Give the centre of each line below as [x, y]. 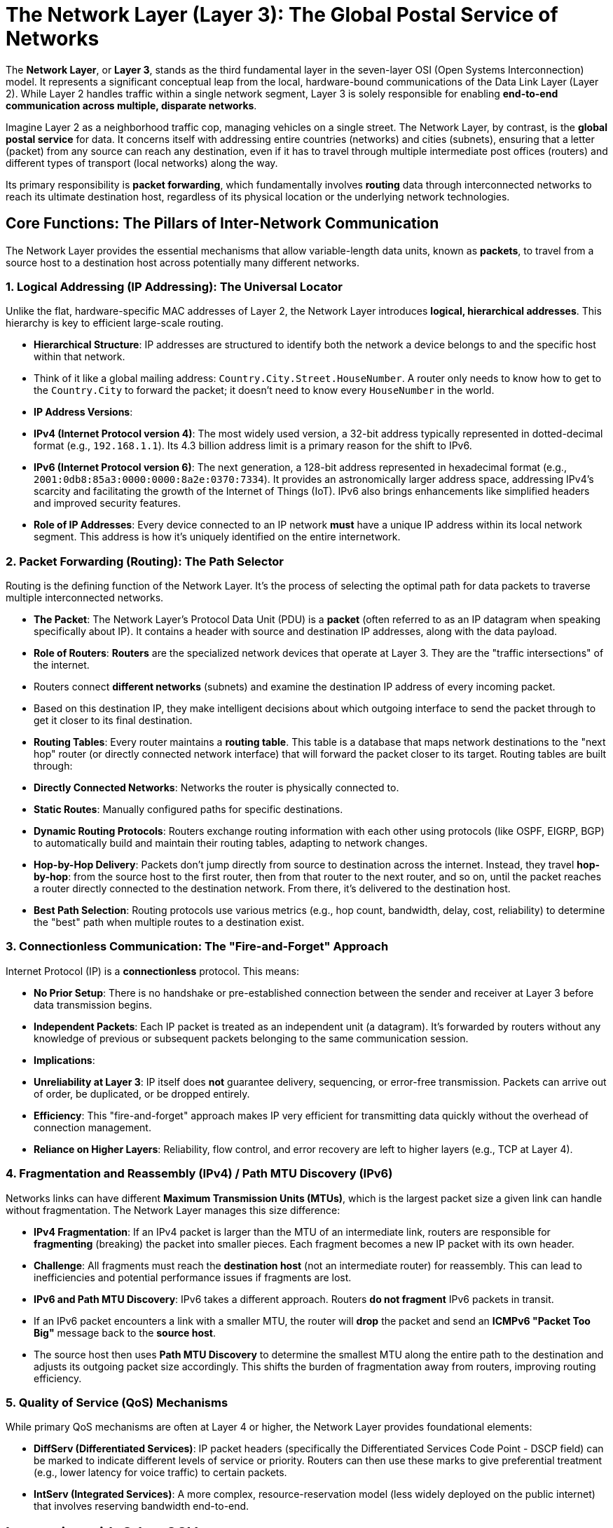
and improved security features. [107, 503]
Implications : [64, 1060]
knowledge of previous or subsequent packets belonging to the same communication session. [251, 1038]
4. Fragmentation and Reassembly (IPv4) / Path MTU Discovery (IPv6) [199, 1174]
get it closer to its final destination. [113, 721]
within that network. [80, 357]
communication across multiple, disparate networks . [131, 105]
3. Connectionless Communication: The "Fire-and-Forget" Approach [197, 947]
